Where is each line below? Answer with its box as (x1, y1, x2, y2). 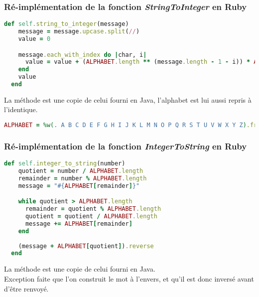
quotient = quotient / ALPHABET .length (25, 213, 157, 220)
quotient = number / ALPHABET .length (18, 167, 143, 175)
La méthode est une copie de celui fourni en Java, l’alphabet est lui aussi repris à (4, 94, 252, 105)
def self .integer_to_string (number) (4, 160, 126, 167)
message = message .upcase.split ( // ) (18, 28, 140, 35)
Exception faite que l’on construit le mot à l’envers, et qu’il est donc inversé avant (4, 273, 254, 284)
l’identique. (4, 104, 38, 115)
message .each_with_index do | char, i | (18, 51, 147, 58)
